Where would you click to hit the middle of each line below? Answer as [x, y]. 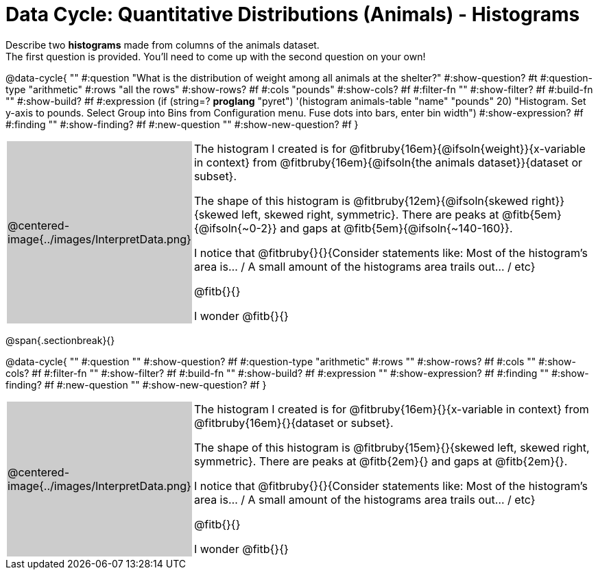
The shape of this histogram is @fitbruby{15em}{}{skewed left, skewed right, [392, 447]
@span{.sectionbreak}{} [60, 340]
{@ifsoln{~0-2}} [235, 228]
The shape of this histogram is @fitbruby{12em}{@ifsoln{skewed [361, 200]
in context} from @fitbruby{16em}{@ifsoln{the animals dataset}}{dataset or [388, 162]
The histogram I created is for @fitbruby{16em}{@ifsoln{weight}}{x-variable [390, 148]
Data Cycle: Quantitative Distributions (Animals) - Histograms [293, 14]
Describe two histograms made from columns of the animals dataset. [163, 45]
